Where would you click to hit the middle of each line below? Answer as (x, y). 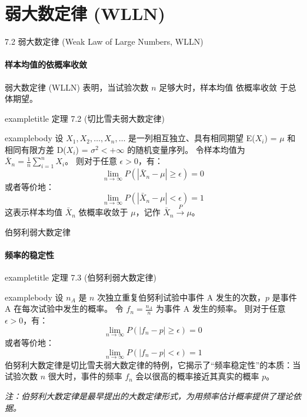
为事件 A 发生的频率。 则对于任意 (221, 308)
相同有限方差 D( (36, 149)
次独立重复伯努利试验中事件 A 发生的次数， (181, 297)
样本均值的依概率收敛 (46, 64)
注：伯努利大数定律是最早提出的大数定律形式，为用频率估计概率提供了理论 (149, 396)
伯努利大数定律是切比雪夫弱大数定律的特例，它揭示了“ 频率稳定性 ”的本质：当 (153, 364)
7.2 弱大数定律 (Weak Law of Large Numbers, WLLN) (104, 41)
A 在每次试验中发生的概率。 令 (64, 308)
